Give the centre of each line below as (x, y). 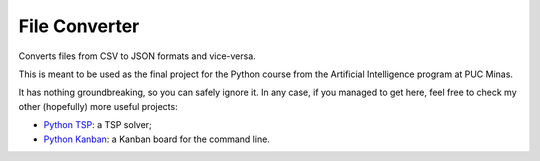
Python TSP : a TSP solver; (97, 125)
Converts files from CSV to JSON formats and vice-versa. (137, 56)
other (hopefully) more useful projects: (98, 106)
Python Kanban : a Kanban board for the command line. (156, 139)
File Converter (79, 26)
